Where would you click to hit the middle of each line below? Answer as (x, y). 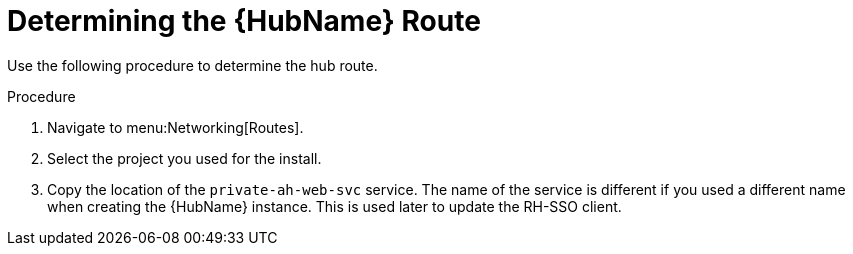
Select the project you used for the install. (184, 158)
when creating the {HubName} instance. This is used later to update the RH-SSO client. (334, 206)
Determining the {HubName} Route (244, 21)
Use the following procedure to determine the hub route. (192, 65)
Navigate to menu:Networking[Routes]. (175, 127)
